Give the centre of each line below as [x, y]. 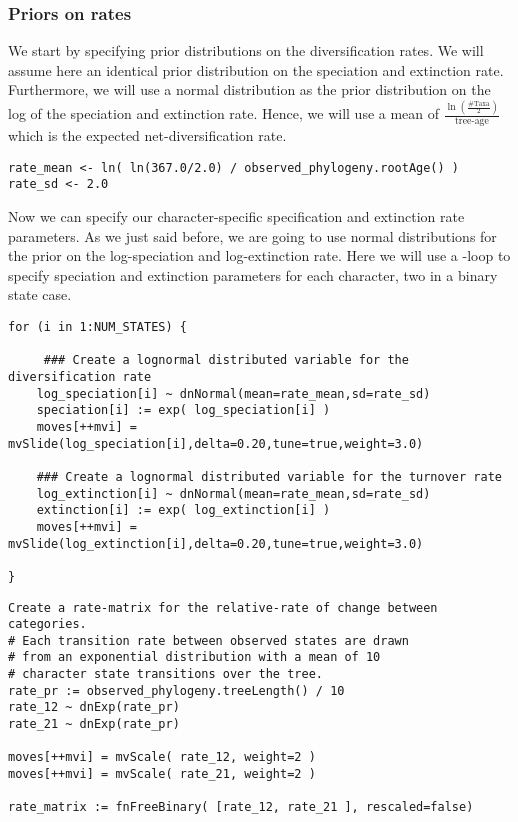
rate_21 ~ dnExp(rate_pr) [94, 724]
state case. [40, 294]
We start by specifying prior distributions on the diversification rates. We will [246, 50]
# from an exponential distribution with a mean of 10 [194, 657]
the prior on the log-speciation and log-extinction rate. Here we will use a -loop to [259, 255]
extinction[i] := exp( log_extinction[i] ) [183, 510]
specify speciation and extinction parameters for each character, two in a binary [253, 274]
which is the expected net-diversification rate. [147, 135]
